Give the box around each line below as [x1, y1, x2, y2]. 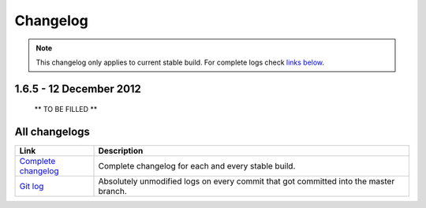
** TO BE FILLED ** [34, 105, 98, 114]
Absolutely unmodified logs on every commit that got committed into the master [98, 176, 395, 187]
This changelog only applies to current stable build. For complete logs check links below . [35, 58, 325, 67]
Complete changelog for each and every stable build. [98, 161, 296, 172]
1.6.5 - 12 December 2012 [14, 82, 142, 95]
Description [98, 146, 144, 157]
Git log [19, 181, 44, 192]
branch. [98, 186, 127, 197]
